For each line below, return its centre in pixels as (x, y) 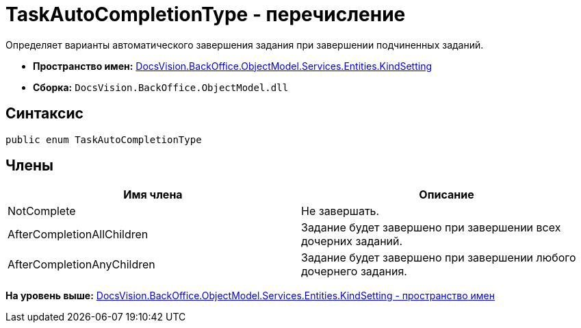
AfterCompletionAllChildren (78, 235)
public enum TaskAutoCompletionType (104, 139)
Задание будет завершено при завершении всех (431, 228)
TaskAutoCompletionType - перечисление (206, 14)
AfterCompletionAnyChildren (81, 265)
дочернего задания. (354, 272)
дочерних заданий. (352, 241)
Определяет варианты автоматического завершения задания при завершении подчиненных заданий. (245, 45)
